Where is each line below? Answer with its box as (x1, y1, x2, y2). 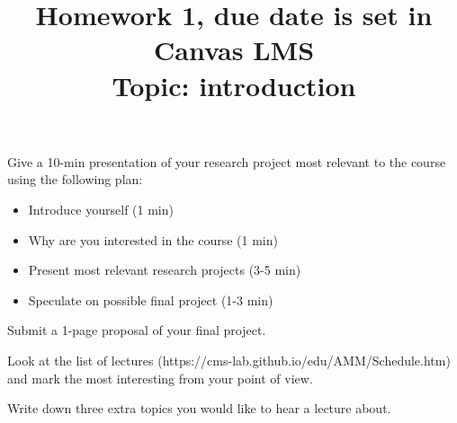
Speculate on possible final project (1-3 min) (28, 290, 273, 309)
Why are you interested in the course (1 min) (28, 230, 278, 249)
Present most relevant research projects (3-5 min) (28, 260, 301, 279)
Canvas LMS (153, 31, 315, 68)
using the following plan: (7, 170, 143, 189)
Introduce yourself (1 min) (28, 199, 174, 218)
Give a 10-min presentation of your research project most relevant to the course (7, 152, 446, 171)
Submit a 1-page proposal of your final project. (7, 321, 266, 339)
